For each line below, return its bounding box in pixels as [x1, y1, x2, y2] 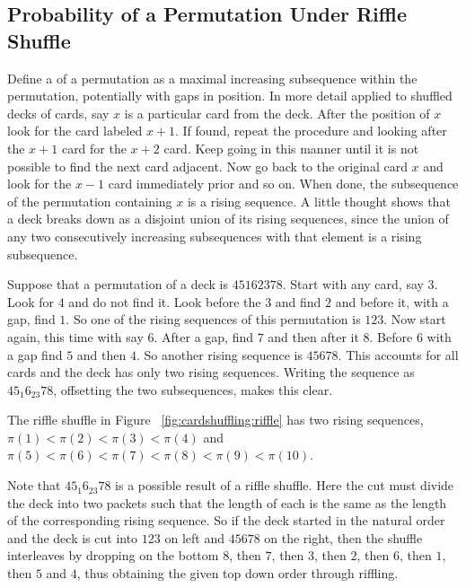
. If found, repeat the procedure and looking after [175, 121, 447, 140]
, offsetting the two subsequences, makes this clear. [53, 380, 333, 399]
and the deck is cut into [7, 528, 138, 547]
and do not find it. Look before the [68, 292, 261, 311]
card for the [61, 138, 127, 157]
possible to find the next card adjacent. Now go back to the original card [7, 156, 408, 175]
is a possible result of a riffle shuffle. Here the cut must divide [115, 476, 454, 495]
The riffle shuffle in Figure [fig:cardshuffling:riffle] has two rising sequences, [7, 410, 424, 429]
